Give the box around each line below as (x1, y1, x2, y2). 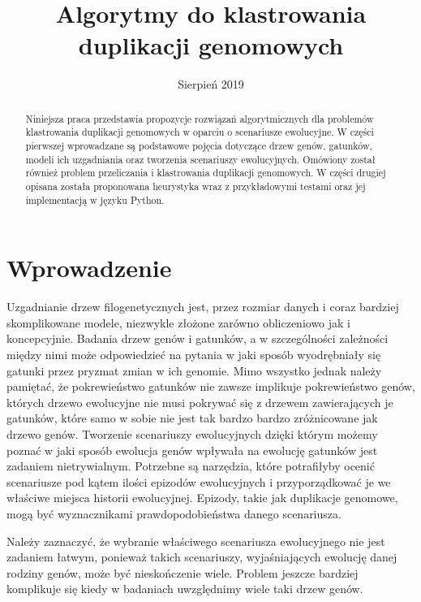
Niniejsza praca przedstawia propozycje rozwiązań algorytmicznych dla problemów (25, 111, 374, 125)
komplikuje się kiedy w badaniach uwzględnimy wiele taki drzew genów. (6, 580, 363, 597)
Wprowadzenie (6, 251, 172, 284)
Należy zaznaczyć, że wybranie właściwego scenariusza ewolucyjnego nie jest (6, 532, 385, 549)
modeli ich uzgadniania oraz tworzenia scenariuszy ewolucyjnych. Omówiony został (25, 152, 376, 166)
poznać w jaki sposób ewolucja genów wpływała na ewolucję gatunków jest (6, 441, 378, 458)
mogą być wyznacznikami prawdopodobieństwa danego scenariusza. (6, 505, 342, 522)
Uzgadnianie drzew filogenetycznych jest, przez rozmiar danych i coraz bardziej (6, 298, 399, 315)
